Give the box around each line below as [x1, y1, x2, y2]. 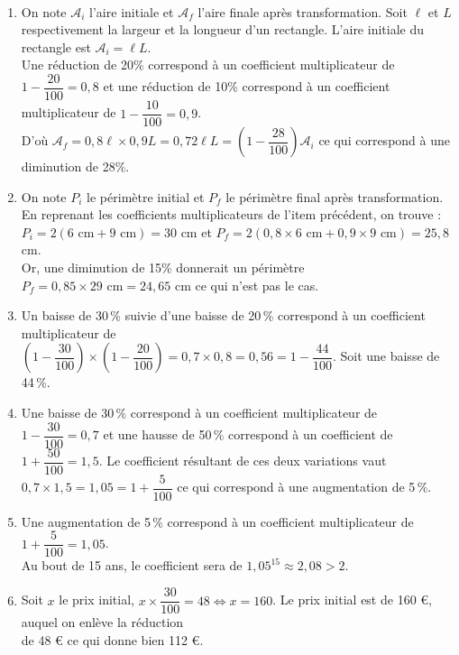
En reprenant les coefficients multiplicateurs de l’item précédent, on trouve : [21, 205, 442, 224]
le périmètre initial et [87, 187, 205, 206]
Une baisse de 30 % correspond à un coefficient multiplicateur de [21, 403, 378, 422]
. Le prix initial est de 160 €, [272, 590, 432, 609]
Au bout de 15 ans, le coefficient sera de [21, 556, 243, 575]
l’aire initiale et [89, 2, 174, 21]
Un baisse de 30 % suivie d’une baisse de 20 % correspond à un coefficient [21, 306, 426, 325]
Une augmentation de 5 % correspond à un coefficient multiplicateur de [21, 512, 414, 530]
